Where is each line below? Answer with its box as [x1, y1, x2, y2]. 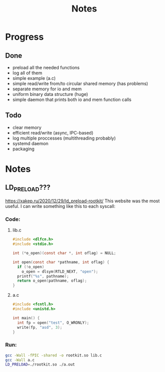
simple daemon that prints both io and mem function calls [12, 96, 132, 102]
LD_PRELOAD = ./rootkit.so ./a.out [5, 362, 75, 367]
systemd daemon [12, 140, 49, 146]
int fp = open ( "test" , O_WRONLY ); [17, 320, 89, 325]
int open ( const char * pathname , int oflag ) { [12, 260, 109, 265]
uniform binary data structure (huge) [12, 91, 88, 97]
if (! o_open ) [17, 264, 45, 269]
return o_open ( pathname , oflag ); [17, 278, 87, 284]
